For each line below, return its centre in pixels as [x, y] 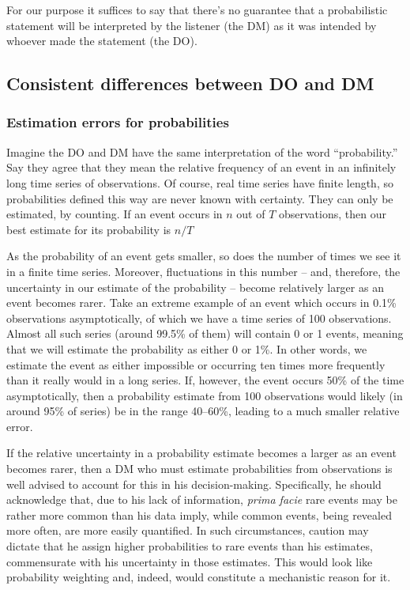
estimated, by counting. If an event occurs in [115, 214]
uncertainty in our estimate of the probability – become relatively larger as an [195, 287]
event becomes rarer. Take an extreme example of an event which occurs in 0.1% [201, 303]
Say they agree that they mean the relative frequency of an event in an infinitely [201, 167]
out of [251, 214]
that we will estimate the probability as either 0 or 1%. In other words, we [187, 348]
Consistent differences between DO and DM [190, 83]
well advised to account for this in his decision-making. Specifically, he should [194, 484]
